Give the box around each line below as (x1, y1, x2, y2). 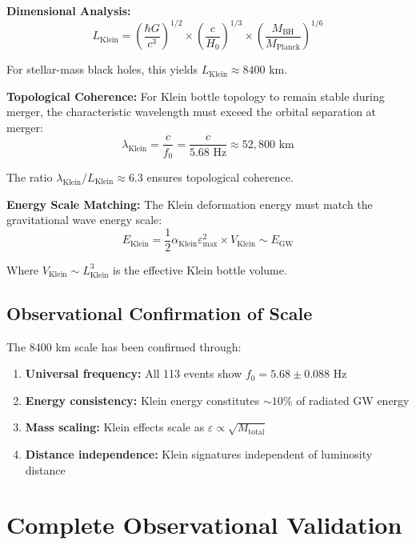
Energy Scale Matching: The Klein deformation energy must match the (6, 195, 373, 212)
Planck (276, 43, 300, 52)
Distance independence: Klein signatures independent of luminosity (25, 446, 373, 462)
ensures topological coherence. (146, 168, 294, 185)
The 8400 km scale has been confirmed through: (6, 338, 242, 355)
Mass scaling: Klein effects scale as (25, 419, 205, 435)
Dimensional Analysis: (6, 2, 131, 18)
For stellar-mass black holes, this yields (6, 61, 198, 78)
